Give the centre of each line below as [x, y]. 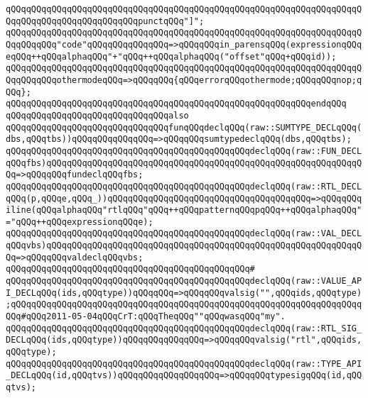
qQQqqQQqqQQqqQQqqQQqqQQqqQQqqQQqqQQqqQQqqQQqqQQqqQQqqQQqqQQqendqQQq [176, 104]
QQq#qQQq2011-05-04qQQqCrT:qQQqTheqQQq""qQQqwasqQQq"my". [146, 317]
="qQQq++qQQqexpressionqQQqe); [80, 222]
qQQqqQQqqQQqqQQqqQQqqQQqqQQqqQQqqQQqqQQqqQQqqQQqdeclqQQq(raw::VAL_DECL [184, 234]
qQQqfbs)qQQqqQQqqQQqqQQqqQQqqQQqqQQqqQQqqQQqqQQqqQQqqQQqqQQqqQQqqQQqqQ [184, 163]
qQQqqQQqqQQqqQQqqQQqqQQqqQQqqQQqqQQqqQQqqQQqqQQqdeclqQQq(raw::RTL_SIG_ [184, 328]
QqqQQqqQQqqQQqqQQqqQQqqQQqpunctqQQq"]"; [105, 21]
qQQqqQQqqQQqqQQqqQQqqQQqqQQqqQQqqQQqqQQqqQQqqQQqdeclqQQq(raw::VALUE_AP [184, 281]
